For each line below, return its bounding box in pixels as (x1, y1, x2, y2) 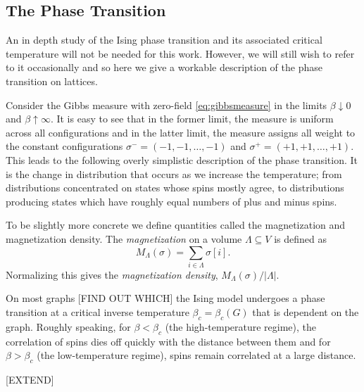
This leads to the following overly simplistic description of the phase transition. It (6, 152, 358, 167)
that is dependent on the (252, 305, 359, 320)
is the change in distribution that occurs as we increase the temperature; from (6, 166, 342, 181)
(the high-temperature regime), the (165, 319, 317, 334)
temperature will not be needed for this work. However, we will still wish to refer (6, 46, 355, 61)
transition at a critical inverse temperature (6, 305, 189, 320)
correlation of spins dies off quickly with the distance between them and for (6, 334, 331, 348)
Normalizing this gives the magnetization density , (6, 267, 218, 282)
